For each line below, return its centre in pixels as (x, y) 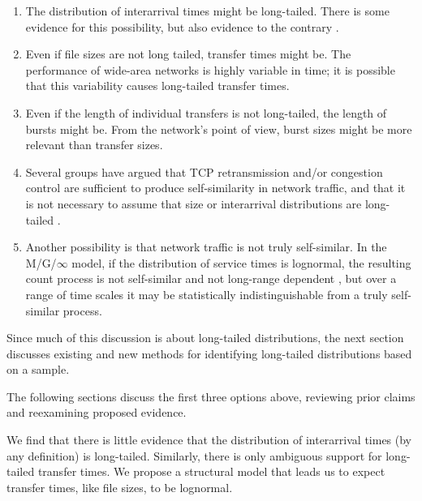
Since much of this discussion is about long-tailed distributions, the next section (205, 338)
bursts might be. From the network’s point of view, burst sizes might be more (219, 128)
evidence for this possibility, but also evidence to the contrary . (182, 26)
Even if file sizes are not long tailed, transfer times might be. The (188, 54)
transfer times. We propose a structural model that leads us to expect (211, 471)
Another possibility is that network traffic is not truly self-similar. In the (206, 247)
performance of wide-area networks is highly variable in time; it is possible (210, 69)
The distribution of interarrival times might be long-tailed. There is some (207, 11)
